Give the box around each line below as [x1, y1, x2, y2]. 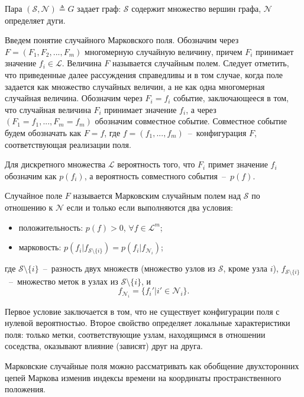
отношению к [5, 201, 53, 213]
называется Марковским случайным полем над [73, 189, 241, 202]
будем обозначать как [5, 126, 82, 138]
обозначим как [5, 169, 57, 182]
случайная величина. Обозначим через [5, 92, 143, 104]
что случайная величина [5, 103, 91, 115]
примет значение [208, 158, 268, 170]
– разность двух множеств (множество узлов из [43, 262, 215, 275]
